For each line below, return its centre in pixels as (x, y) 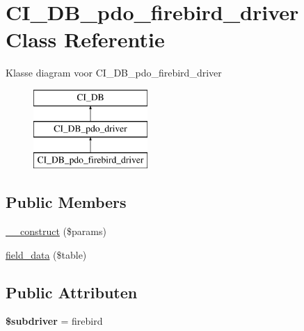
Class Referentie (85, 39)
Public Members (66, 202)
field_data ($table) (46, 254)
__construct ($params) (56, 231)
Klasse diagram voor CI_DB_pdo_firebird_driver (114, 73)
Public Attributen (72, 292)
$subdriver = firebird (54, 321)
